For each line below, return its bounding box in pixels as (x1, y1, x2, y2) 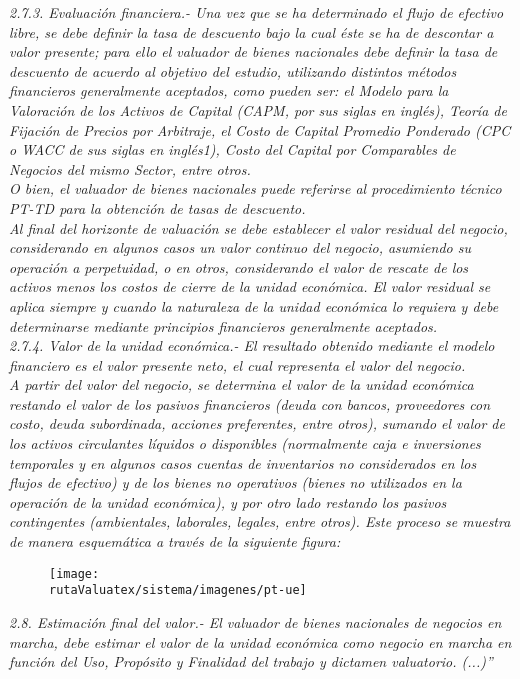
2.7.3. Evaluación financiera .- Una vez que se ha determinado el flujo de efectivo (9, 2, 504, 22)
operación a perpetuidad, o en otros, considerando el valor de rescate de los (9, 256, 469, 277)
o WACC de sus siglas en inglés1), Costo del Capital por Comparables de (9, 139, 456, 160)
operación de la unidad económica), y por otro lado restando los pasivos (9, 491, 447, 512)
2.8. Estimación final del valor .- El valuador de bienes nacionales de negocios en (9, 611, 502, 632)
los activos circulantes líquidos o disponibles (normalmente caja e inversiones (9, 433, 481, 454)
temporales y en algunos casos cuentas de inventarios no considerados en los (9, 452, 477, 473)
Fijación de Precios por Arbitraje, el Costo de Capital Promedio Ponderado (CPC (9, 119, 511, 140)
